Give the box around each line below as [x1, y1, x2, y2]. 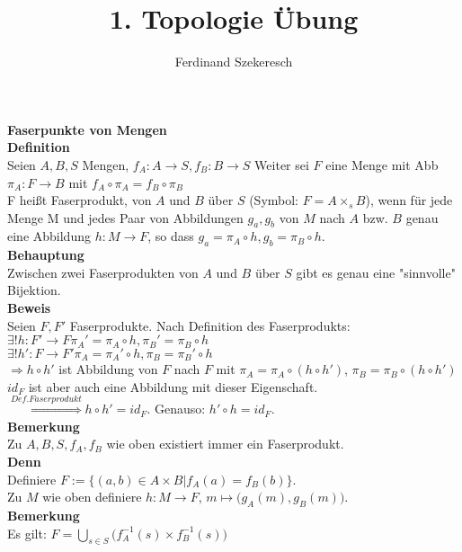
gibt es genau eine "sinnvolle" [296, 263, 456, 281]
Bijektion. [7, 280, 61, 299]
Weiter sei [254, 155, 309, 174]
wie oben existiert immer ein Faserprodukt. [106, 434, 344, 453]
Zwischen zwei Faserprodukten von [7, 263, 199, 281]
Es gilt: [7, 523, 47, 542]
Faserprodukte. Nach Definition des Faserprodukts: [69, 316, 351, 334]
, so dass [147, 227, 194, 245]
